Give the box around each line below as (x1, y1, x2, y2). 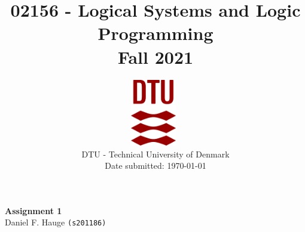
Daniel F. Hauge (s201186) (5, 216, 106, 228)
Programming (97, 21, 213, 45)
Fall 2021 (117, 44, 194, 69)
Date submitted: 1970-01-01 (105, 159, 206, 172)
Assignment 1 (5, 204, 62, 216)
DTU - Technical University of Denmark (81, 147, 230, 160)
